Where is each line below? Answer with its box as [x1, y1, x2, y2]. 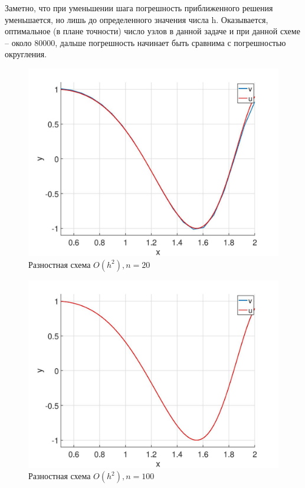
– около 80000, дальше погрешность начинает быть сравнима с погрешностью [5, 36, 286, 48]
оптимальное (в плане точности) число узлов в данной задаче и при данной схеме [5, 25, 300, 37]
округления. [5, 48, 47, 60]
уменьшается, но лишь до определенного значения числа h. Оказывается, [5, 13, 268, 25]
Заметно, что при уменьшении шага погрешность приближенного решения [5, 2, 273, 14]
